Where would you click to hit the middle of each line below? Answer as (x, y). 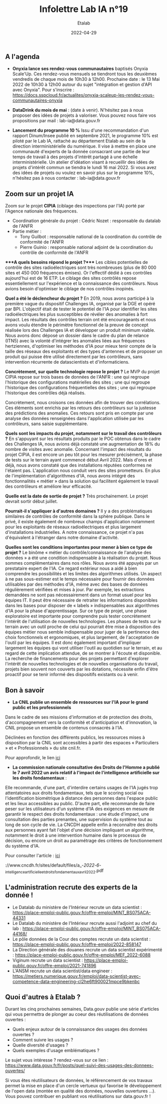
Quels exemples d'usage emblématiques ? (56, 1051)
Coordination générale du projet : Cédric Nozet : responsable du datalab (86, 221)
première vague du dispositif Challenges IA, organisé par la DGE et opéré (80, 304)
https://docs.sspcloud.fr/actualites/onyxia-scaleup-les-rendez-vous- (83, 95)
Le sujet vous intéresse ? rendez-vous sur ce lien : (57, 1060)
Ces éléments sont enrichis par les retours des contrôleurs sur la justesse (81, 408)
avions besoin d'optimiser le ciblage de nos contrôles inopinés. (70, 289)
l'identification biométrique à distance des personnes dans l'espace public (82, 798)
